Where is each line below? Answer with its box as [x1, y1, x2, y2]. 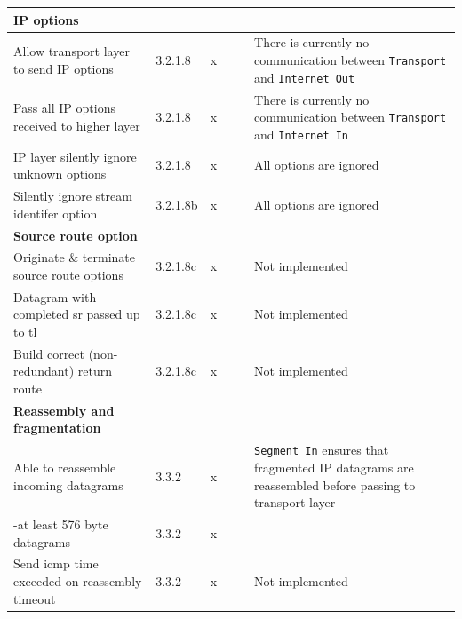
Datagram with [13, 287, 97, 306]
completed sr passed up [13, 305, 140, 323]
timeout [13, 589, 56, 607]
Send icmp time [13, 554, 99, 573]
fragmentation [13, 418, 101, 437]
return [77, 361, 112, 380]
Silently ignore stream [13, 186, 132, 205]
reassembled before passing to [254, 475, 416, 494]
